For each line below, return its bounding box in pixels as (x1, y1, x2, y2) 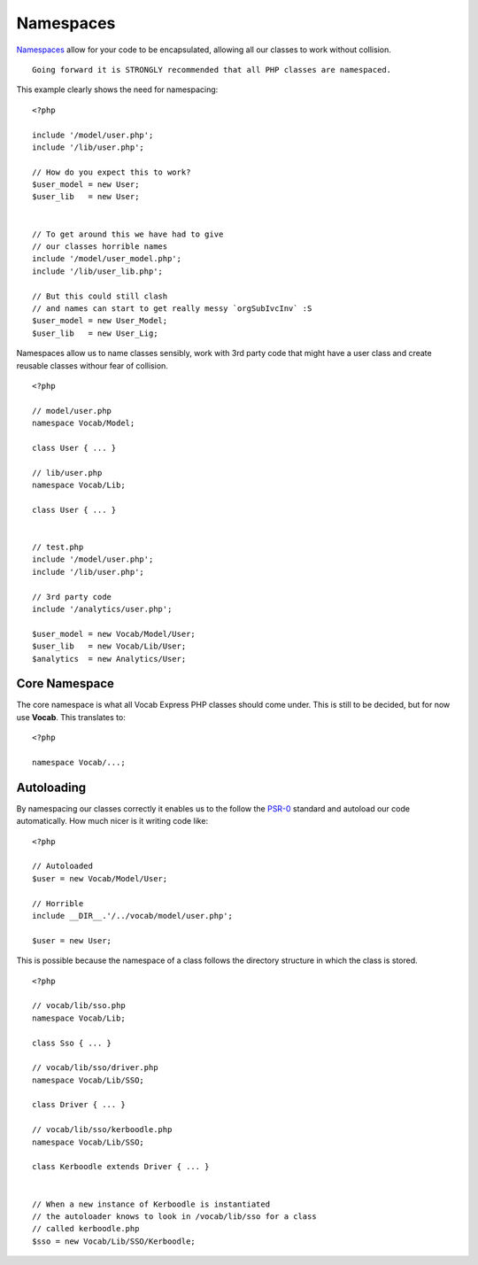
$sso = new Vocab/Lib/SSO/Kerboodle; (32, 1236, 197, 1246)
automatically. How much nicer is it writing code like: (16, 816, 208, 827)
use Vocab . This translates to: (16, 711, 126, 722)
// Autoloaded (32, 861, 93, 872)
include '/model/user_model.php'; (32, 253, 181, 264)
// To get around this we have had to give (32, 229, 224, 239)
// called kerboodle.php (32, 1223, 140, 1234)
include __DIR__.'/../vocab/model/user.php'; (32, 911, 234, 921)
